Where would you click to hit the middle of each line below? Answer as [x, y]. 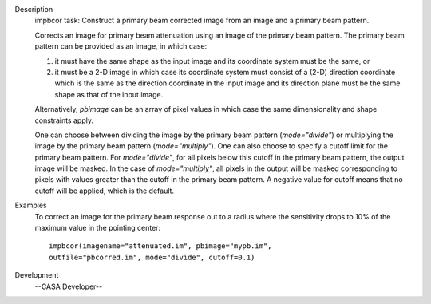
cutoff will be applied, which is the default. [105, 191]
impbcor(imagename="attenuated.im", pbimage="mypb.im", [160, 246]
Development [37, 275]
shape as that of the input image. [109, 94]
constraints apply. [64, 120]
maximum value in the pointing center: [98, 228]
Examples [31, 205]
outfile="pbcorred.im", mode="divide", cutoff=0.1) [152, 257]
